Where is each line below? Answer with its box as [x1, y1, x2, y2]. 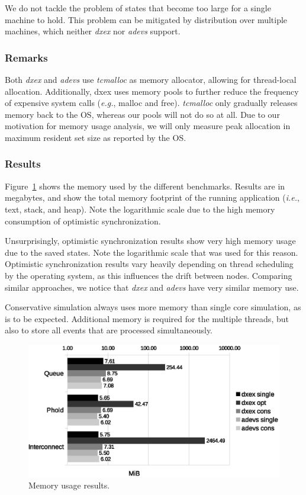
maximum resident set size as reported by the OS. [5, 131, 186, 143]
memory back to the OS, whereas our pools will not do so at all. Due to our [5, 108, 280, 120]
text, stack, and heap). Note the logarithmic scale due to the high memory [5, 202, 275, 215]
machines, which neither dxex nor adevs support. [5, 25, 181, 37]
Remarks [5, 50, 48, 65]
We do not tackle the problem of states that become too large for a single [5, 2, 271, 14]
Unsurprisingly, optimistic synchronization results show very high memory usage [5, 234, 296, 247]
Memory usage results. [28, 479, 110, 491]
